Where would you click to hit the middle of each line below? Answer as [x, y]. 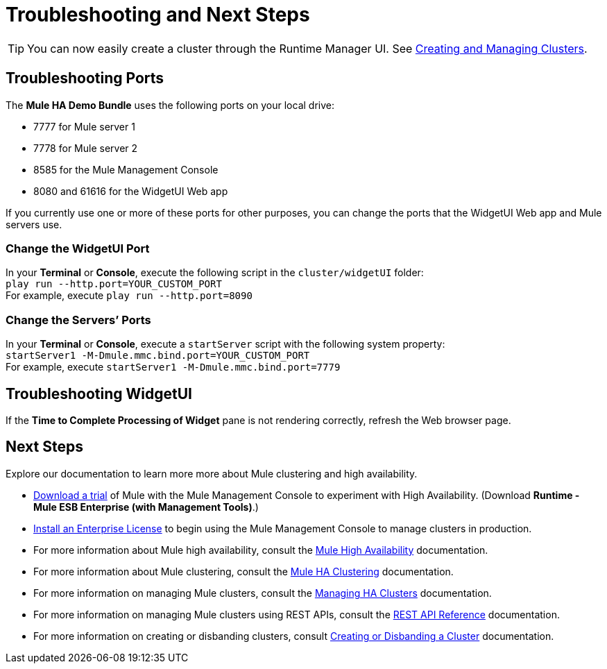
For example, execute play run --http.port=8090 [129, 296]
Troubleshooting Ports [85, 78]
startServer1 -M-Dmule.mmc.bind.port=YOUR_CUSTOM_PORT [158, 356]
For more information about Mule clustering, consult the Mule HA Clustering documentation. [243, 571]
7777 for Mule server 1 [84, 126]
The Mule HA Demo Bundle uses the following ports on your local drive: [170, 105]
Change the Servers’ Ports [78, 320]
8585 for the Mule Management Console [126, 169]
